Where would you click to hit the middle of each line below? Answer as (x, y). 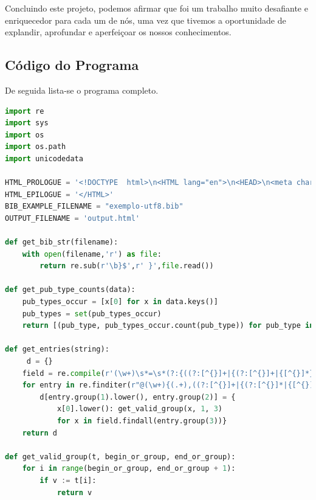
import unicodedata (44, 158)
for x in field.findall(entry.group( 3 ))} (142, 421)
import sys (27, 123)
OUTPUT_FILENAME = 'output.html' (72, 218)
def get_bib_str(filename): (62, 242)
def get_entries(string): (57, 349)
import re (25, 111)
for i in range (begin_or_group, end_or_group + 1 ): (129, 469)
